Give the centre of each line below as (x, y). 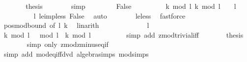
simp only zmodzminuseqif (68, 44)
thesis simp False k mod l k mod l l (131, 6)
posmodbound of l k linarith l (76, 25)
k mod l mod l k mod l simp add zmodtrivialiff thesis (123, 34)
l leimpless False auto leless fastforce (110, 15)
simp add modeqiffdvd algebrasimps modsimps (76, 53)
